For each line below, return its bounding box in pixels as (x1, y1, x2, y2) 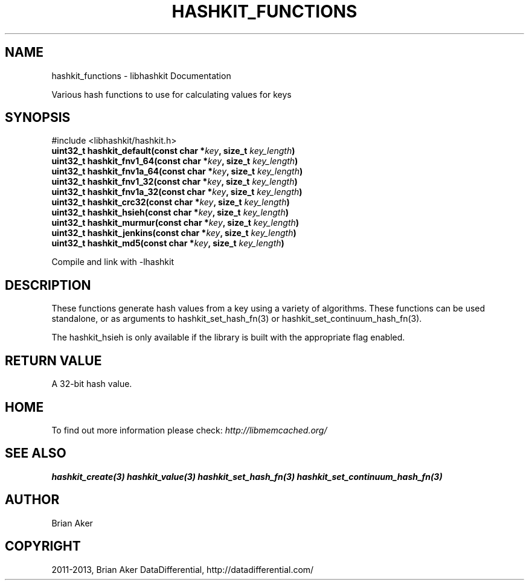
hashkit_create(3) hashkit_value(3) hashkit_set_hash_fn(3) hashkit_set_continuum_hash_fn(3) (51, 471, 443, 482)
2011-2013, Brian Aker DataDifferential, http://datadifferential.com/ (51, 564, 314, 575)
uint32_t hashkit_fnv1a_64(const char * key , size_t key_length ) (51, 166, 303, 177)
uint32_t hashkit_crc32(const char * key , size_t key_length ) (51, 197, 290, 208)
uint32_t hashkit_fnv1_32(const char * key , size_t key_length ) (51, 176, 298, 187)
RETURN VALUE (5, 353, 102, 368)
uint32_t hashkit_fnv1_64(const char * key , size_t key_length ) (51, 156, 298, 167)
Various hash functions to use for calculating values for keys (51, 89, 292, 100)
